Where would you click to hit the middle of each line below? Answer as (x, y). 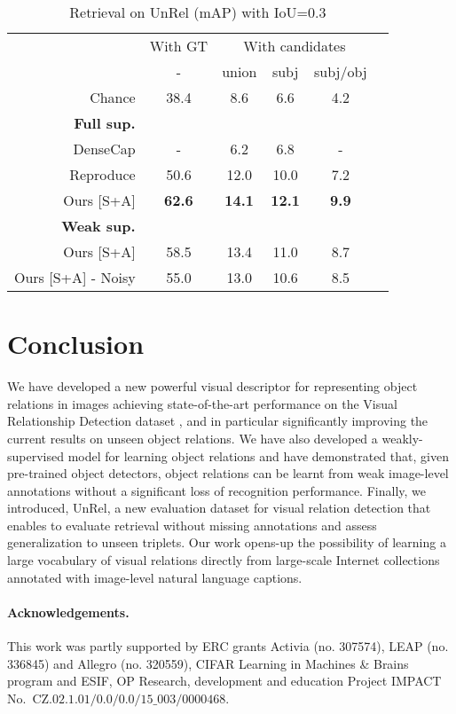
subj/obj (341, 71)
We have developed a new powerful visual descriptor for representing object (212, 386)
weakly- (402, 438)
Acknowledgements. (68, 612)
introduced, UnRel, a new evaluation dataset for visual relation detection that (219, 508)
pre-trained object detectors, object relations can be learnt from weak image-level (228, 473)
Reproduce (102, 174)
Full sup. (105, 123)
